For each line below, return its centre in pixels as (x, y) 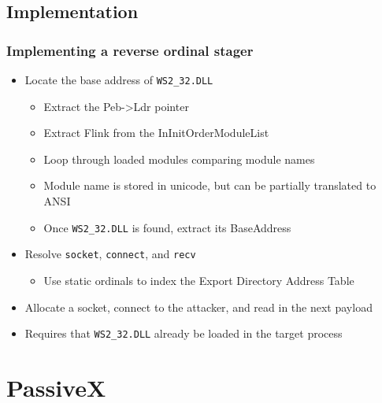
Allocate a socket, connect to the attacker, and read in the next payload (198, 307)
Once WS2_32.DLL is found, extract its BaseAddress (167, 227)
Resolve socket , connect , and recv (110, 254)
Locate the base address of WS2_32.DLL (119, 79)
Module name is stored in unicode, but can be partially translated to (210, 185)
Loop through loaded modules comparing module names (179, 159)
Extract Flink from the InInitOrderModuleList (156, 133)
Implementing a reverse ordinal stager (130, 50)
